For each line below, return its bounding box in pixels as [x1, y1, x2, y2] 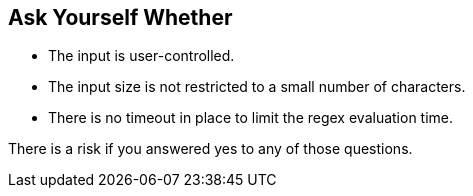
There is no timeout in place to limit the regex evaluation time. [48, 109, 454, 127]
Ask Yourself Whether [8, 5, 233, 30]
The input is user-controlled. [48, 47, 235, 65]
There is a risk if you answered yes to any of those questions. [8, 140, 413, 158]
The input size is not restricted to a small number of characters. [48, 78, 466, 96]
